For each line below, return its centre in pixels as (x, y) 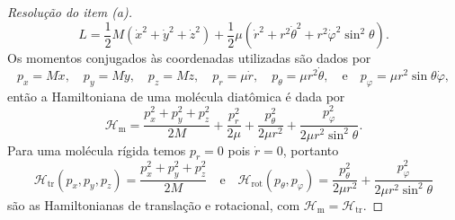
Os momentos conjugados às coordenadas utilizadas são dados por (189, 58)
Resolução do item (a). (70, 12)
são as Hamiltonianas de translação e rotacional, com (154, 204)
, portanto (311, 150)
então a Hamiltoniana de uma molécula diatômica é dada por (176, 96)
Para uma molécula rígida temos (97, 150)
